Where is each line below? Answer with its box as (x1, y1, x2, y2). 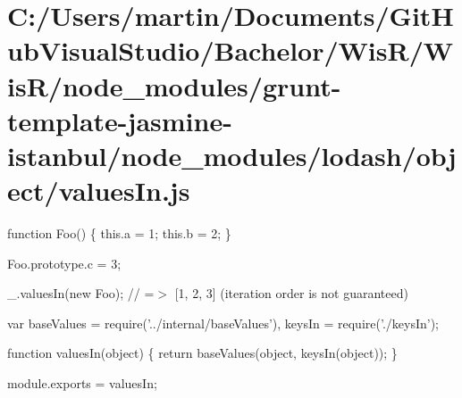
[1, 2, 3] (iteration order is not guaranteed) (174, 284, 408, 303)
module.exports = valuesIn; (7, 374, 157, 393)
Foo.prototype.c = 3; (7, 253, 122, 272)
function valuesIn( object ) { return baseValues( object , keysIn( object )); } (7, 344, 398, 362)
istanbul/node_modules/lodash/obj (7, 137, 457, 173)
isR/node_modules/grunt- (7, 67, 341, 104)
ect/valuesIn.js (7, 172, 190, 209)
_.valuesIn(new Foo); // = (7, 284, 155, 303)
